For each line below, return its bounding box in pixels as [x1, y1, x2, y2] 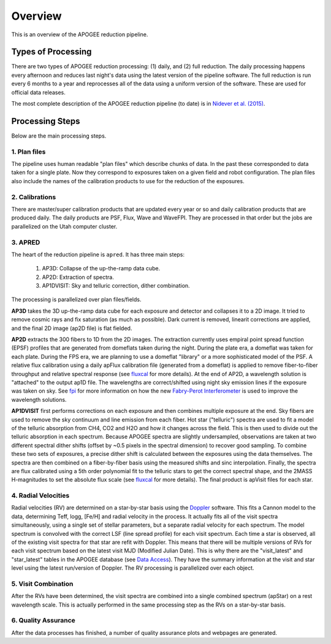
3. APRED [11, 238, 40, 246]
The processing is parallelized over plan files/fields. [11, 296, 142, 304]
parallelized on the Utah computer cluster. [11, 222, 118, 230]
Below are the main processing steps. [11, 132, 107, 139]
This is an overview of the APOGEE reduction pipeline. [11, 31, 148, 38]
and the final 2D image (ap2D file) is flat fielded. [11, 324, 132, 332]
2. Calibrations [11, 192, 56, 201]
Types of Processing [11, 47, 92, 57]
